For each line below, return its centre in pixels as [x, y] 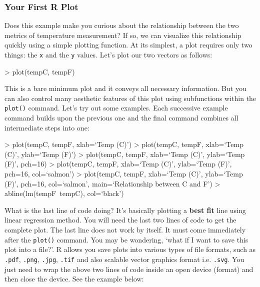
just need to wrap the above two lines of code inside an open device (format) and [129, 269]
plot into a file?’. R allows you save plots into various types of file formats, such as [130, 249]
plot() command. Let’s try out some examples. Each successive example [116, 108]
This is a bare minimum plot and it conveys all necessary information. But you [125, 88]
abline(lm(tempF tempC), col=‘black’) [64, 193]
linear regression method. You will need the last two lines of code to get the [120, 220]
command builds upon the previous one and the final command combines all [121, 118]
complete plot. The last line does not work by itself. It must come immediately [125, 230]
